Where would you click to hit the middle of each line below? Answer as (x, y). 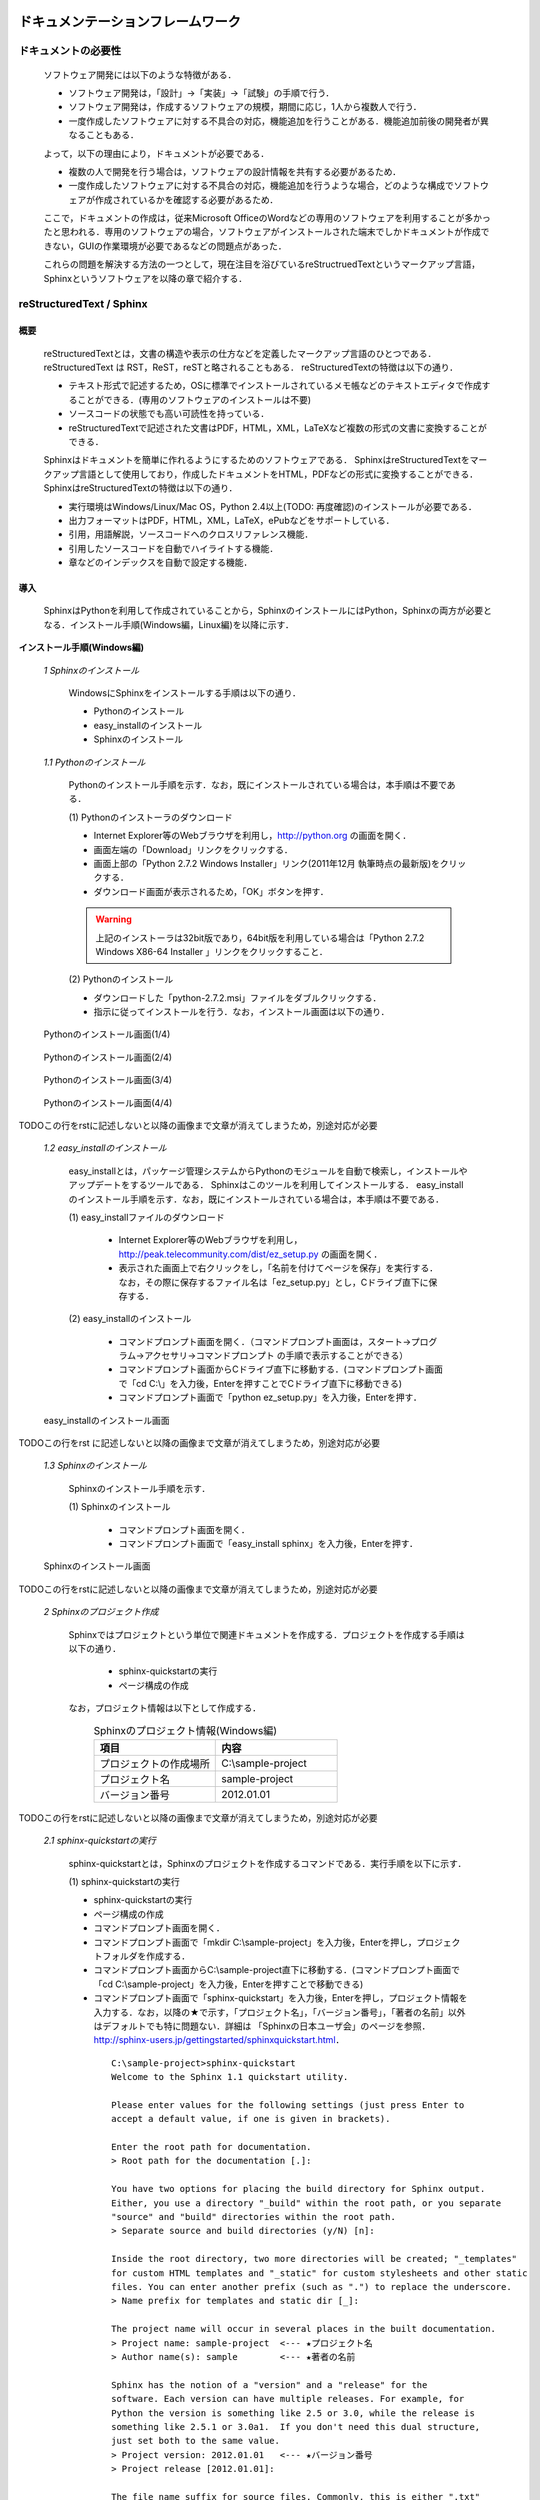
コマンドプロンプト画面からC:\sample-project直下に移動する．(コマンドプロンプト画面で (276, 1970)
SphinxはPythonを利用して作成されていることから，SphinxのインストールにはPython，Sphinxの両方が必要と (267, 611)
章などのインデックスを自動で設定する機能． (160, 562)
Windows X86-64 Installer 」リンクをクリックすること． (212, 951)
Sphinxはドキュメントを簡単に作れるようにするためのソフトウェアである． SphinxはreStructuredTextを (256, 460)
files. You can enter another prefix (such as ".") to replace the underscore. (311, 2286)
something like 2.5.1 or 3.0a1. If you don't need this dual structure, (296, 2426)
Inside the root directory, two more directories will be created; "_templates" (314, 2259)
